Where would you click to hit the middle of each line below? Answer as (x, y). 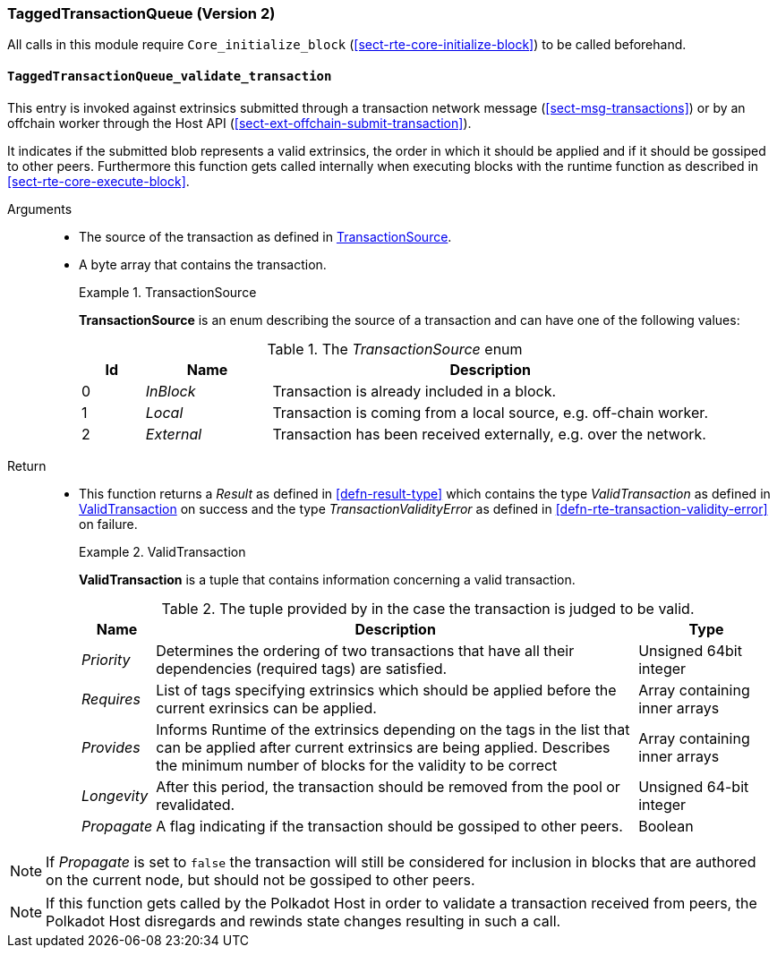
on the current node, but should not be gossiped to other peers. (260, 879)
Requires (111, 699)
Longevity (115, 795)
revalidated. (196, 804)
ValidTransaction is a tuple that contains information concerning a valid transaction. (327, 579)
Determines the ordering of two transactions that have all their (365, 650)
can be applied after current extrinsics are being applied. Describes (383, 747)
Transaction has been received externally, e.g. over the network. (489, 434)
